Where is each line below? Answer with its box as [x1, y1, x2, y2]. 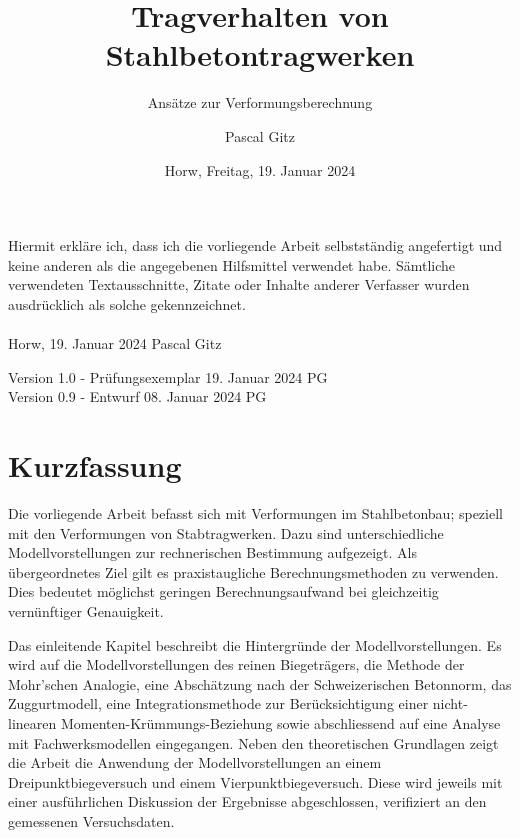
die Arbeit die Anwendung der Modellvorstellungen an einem [8, 752, 382, 773]
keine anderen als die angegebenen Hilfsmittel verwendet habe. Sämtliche [8, 254, 456, 275]
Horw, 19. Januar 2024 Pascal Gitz [8, 333, 222, 354]
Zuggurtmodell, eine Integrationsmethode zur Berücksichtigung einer [8, 693, 429, 714]
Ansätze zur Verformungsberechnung [147, 92, 373, 113]
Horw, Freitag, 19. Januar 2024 [164, 159, 356, 180]
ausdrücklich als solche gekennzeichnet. [8, 293, 246, 314]
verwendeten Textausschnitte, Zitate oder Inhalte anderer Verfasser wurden [8, 274, 470, 295]
